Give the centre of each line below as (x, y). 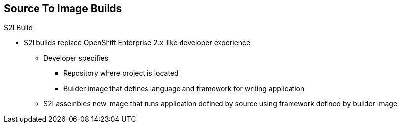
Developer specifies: (77, 58)
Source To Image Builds (63, 9)
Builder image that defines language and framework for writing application (184, 89)
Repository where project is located (121, 73)
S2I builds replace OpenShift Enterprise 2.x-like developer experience (137, 43)
